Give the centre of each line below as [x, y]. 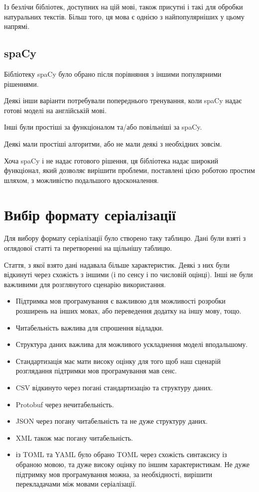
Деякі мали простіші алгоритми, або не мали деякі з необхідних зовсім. [113, 143]
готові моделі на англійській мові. [55, 110]
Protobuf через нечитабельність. [65, 404]
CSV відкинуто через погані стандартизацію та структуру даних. [114, 387]
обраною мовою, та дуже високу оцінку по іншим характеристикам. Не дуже [133, 464]
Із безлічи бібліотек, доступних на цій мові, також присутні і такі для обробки [124, 6]
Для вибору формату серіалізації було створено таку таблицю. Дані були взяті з [125, 238]
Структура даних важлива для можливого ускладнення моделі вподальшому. [132, 344]
